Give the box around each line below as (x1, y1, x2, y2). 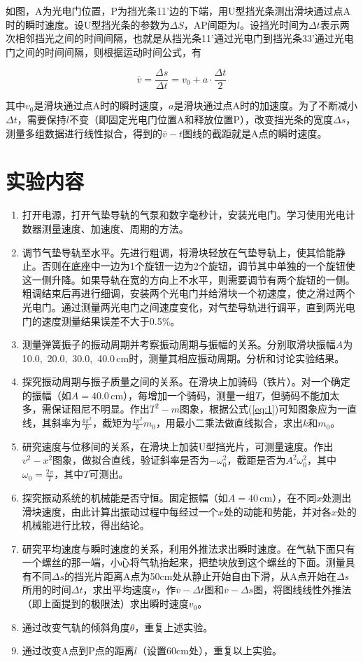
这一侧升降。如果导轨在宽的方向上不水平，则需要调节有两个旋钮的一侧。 (22, 272, 355, 287)
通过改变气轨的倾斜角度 (22, 619, 130, 634)
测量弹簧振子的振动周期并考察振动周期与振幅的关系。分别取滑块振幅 (22, 337, 336, 352)
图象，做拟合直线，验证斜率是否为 (52, 453, 210, 467)
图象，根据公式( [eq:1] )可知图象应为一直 (180, 401, 357, 416)
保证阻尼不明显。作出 (51, 401, 150, 416)
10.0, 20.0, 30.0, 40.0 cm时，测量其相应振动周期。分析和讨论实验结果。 (22, 350, 345, 365)
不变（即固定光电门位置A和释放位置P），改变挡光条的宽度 (69, 112, 333, 127)
